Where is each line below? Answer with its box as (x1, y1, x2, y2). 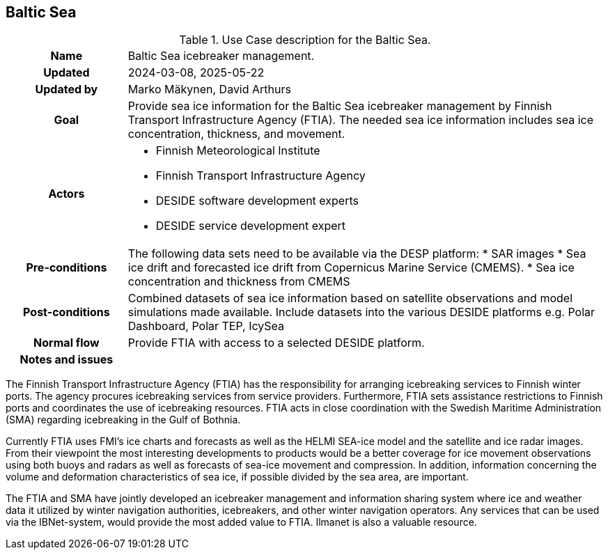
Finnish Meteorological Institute (155, 143, 320, 158)
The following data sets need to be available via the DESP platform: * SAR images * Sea (127, 247, 586, 261)
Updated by (35, 82, 98, 97)
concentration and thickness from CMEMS (127, 274, 350, 289)
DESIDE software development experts (155, 194, 359, 208)
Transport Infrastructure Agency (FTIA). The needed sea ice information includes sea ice (127, 113, 593, 127)
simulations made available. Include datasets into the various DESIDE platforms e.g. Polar (127, 305, 595, 320)
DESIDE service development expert (155, 219, 346, 233)
